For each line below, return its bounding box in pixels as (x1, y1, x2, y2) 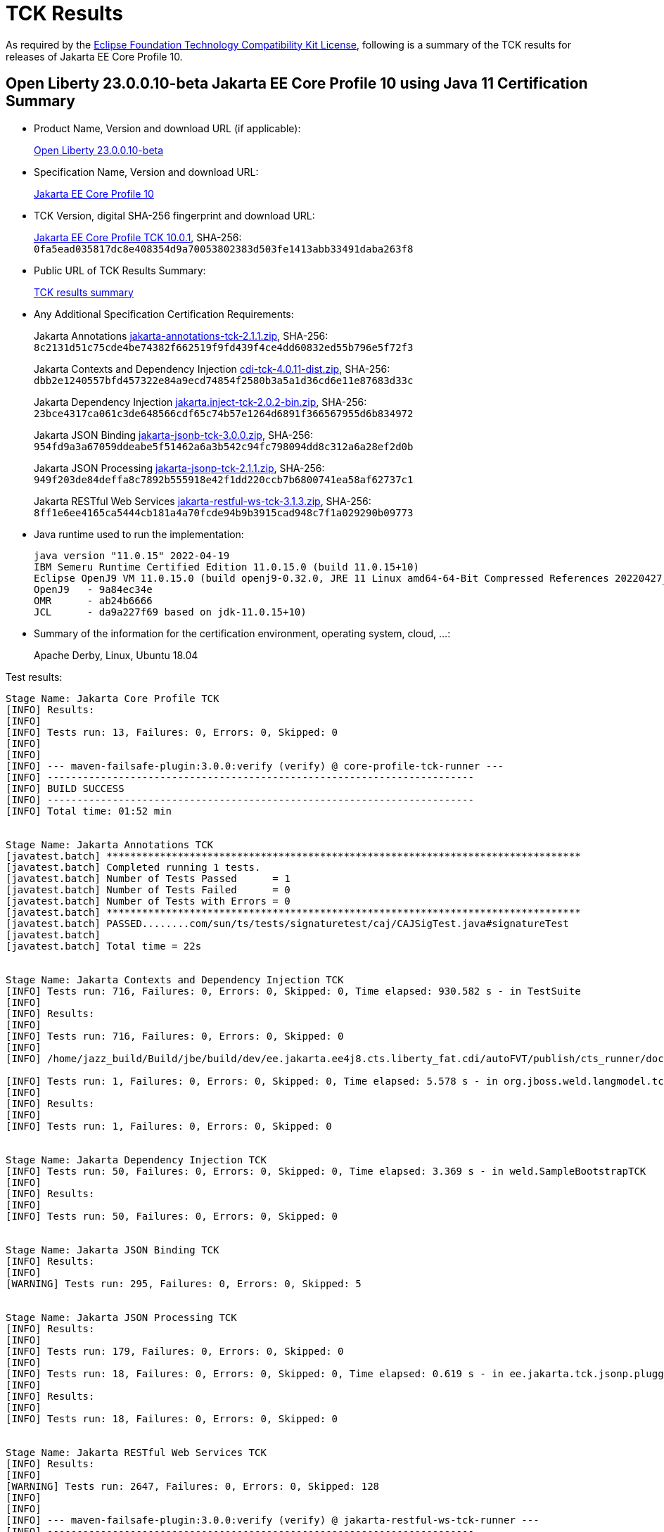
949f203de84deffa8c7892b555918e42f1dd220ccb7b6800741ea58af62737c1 (34, 473, 414, 485)
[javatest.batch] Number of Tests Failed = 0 (6, 883, 290, 895)
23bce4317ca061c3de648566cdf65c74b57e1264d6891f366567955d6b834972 (34, 407, 414, 419)
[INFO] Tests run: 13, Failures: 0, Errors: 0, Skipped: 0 (6, 726, 338, 738)
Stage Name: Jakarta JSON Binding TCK (6, 1244, 219, 1256)
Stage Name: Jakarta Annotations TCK (6, 838, 214, 850)
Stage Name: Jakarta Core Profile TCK (6, 692, 219, 704)
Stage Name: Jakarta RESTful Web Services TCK (6, 1446, 267, 1458)
